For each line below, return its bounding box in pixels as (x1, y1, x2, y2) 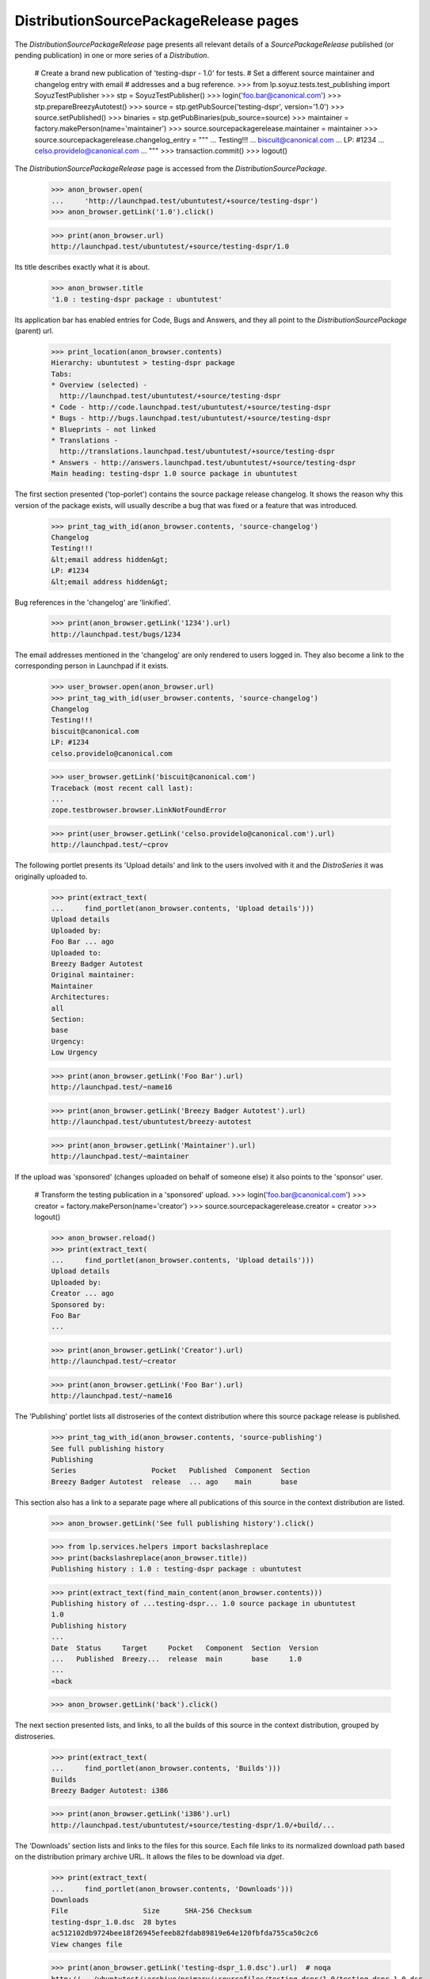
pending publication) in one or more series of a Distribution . (14, 50, 210, 59)
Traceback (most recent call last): (51, 784, 194, 792)
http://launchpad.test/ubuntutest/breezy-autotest (51, 1117, 253, 1126)
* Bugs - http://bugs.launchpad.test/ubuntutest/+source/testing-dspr (51, 414, 332, 423)
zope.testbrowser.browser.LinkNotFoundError (51, 806, 227, 815)
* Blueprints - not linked (51, 424, 156, 434)
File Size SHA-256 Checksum (51, 1906, 253, 1916)
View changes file (51, 1939, 123, 1949)
